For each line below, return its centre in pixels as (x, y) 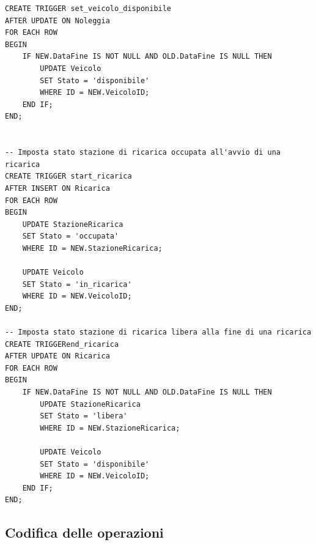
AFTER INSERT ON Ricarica (57, 188)
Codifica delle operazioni (84, 532)
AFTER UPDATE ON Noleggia (57, 20)
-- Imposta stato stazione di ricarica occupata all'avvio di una (143, 153)
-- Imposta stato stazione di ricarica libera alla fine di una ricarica (158, 332)
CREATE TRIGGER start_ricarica (68, 176)
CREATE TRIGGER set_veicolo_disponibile (88, 9)
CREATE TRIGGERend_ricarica (62, 344)
